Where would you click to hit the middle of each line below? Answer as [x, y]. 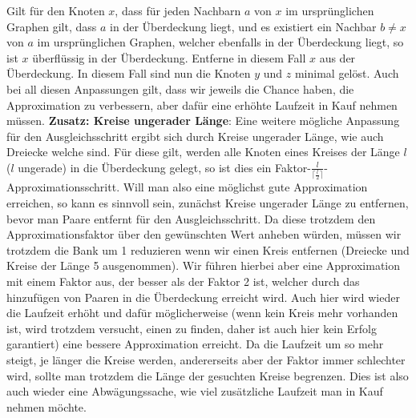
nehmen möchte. [46, 406]
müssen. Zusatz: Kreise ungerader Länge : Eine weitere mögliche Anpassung [203, 121]
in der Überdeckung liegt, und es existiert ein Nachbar [243, 26]
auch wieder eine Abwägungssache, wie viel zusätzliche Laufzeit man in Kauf [195, 391]
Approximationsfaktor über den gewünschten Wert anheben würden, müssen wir [204, 234]
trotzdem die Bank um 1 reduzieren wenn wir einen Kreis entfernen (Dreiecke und [208, 249]
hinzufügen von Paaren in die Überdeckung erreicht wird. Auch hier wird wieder [203, 297]
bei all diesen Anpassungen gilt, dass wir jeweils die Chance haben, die [180, 88]
